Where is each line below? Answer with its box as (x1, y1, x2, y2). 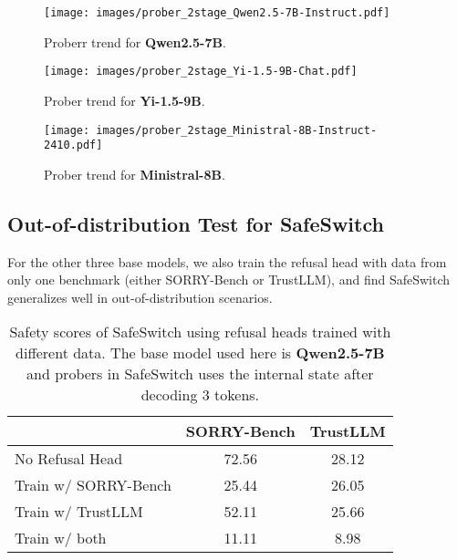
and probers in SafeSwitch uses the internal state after (26, 363, 374, 385)
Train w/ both (15, 527, 107, 549)
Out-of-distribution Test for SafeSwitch (7, 209, 384, 237)
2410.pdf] (44, 139, 103, 152)
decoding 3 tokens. (140, 384, 260, 406)
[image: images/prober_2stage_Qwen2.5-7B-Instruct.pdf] (44, 6, 390, 19)
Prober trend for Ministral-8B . (44, 164, 225, 183)
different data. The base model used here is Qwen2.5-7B (16, 342, 385, 364)
